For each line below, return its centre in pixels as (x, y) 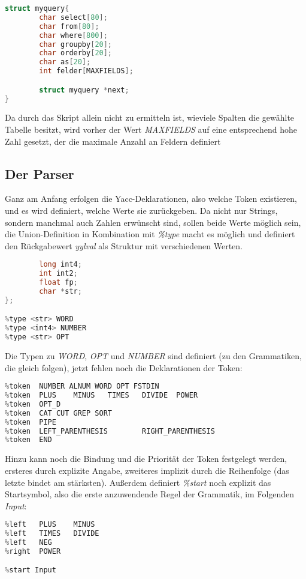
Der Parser (40, 173)
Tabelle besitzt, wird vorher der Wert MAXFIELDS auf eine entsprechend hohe (151, 129)
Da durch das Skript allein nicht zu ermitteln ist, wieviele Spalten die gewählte (150, 117)
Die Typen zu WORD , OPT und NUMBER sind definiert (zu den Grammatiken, (153, 356)
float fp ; (58, 283)
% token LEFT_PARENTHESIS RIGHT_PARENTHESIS (110, 431)
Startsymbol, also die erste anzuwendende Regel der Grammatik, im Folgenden (150, 494)
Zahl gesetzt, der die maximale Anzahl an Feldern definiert (113, 141)
